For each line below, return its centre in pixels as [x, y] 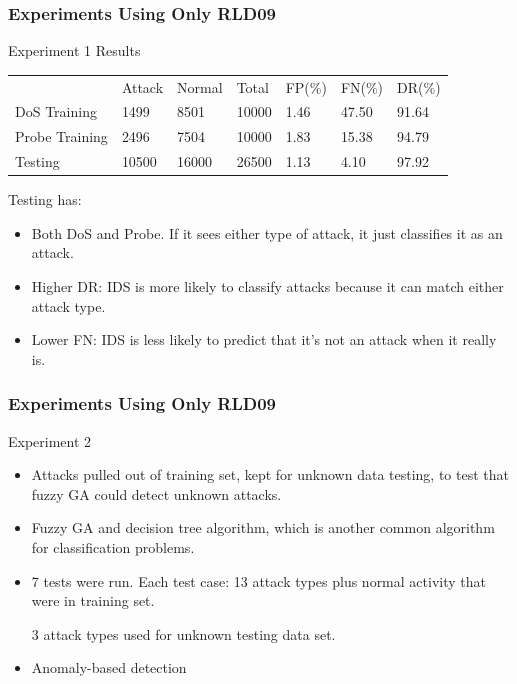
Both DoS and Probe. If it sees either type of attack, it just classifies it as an [267, 232]
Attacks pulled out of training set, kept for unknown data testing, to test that [270, 474]
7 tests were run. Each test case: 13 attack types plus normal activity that [258, 580]
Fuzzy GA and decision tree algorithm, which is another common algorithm [263, 527]
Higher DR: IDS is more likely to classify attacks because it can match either [267, 285]
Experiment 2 [50, 440]
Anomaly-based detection [109, 667]
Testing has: [45, 199]
